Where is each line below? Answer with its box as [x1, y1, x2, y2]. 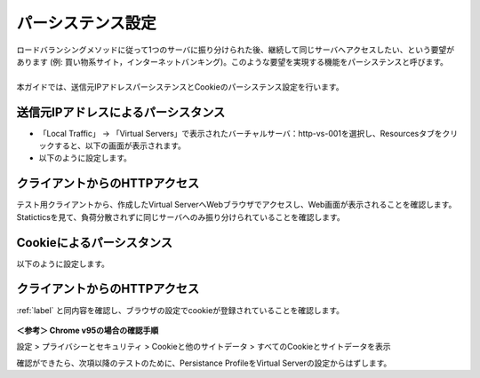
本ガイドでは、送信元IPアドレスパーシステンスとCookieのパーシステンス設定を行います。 [16, 81, 344, 92]
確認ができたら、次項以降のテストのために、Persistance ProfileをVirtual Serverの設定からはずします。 [16, 358, 392, 368]
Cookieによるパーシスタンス [16, 235, 173, 250]
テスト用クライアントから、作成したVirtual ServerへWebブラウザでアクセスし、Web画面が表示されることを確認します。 [16, 200, 457, 210]
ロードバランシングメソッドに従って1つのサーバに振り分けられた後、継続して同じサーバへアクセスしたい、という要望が [16, 44, 455, 55]
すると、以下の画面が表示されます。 [53, 140, 187, 151]
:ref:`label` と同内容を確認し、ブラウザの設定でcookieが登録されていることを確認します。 [16, 304, 345, 315]
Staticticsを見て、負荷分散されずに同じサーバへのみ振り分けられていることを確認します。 [16, 211, 346, 222]
